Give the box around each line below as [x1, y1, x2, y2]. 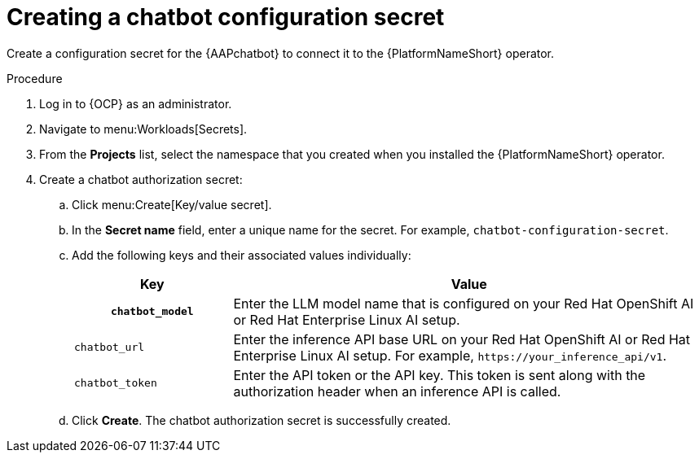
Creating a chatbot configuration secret [7, 3, 445, 31]
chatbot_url [74, 341, 145, 354]
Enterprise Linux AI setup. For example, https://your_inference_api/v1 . [233, 347, 666, 364]
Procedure [7, 71, 63, 85]
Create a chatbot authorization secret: [39, 172, 243, 186]
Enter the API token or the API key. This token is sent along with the [233, 366, 646, 383]
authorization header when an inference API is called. [233, 382, 561, 400]
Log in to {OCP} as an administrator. [39, 96, 232, 111]
